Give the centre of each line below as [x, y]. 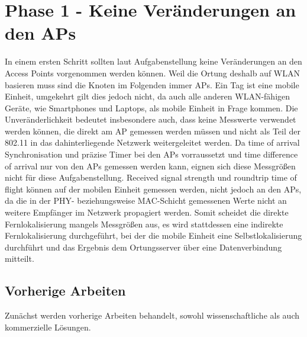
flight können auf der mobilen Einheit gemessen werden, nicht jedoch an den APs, [153, 189]
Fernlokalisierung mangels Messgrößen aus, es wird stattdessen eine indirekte [144, 224]
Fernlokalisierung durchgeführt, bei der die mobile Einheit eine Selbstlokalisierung [153, 235]
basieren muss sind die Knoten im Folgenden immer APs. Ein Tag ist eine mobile [152, 84]
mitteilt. [20, 259]
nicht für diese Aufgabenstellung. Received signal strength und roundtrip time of [151, 177]
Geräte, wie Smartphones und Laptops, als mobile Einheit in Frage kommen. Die [151, 107]
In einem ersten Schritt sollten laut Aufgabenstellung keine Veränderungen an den [153, 61]
